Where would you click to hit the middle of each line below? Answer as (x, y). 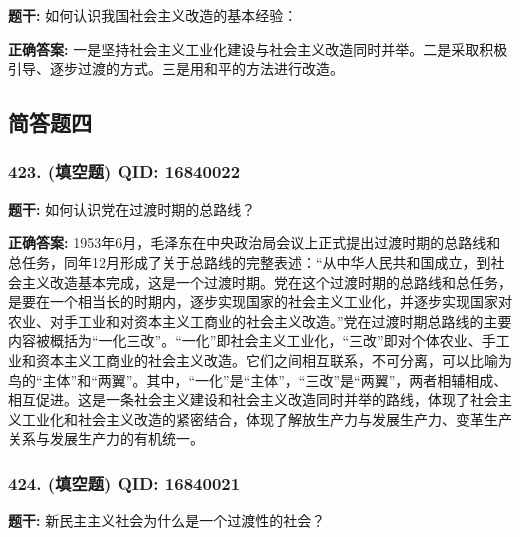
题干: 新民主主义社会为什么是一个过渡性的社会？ (167, 520)
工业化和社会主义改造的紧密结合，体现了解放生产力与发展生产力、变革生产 (266, 418)
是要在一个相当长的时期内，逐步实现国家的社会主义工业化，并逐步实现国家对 (260, 301)
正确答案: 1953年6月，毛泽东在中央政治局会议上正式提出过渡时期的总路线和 (254, 242)
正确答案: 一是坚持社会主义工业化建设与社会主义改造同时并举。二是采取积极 (258, 48)
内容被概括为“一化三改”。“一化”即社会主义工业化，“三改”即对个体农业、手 (252, 340)
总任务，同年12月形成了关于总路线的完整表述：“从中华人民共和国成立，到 (249, 261)
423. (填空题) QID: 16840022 (124, 171)
